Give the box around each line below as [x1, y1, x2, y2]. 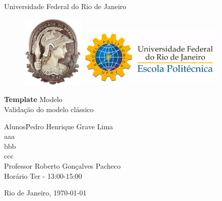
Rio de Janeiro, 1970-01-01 [4, 187, 86, 198]
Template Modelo [4, 94, 63, 105]
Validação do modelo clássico [4, 104, 94, 115]
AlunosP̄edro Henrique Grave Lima [4, 121, 113, 131]
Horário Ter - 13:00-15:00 [4, 170, 82, 181]
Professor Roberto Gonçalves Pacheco [4, 161, 121, 171]
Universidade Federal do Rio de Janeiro [4, 1, 126, 11]
